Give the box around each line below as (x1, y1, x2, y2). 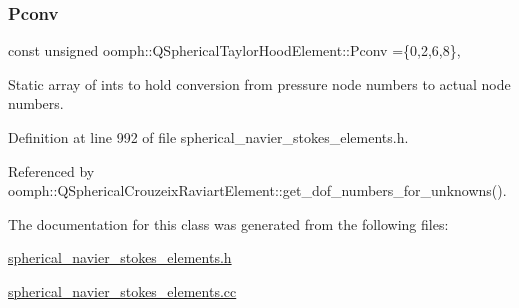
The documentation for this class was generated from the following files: (8, 213, 449, 234)
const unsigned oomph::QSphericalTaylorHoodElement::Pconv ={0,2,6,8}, (8, 40, 461, 61)
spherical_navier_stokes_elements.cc (8, 280, 237, 301)
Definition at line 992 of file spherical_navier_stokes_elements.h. (8, 127, 409, 147)
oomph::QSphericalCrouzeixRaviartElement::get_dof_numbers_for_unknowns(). (8, 180, 507, 201)
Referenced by (8, 160, 95, 181)
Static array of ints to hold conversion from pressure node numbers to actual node (8, 73, 511, 94)
